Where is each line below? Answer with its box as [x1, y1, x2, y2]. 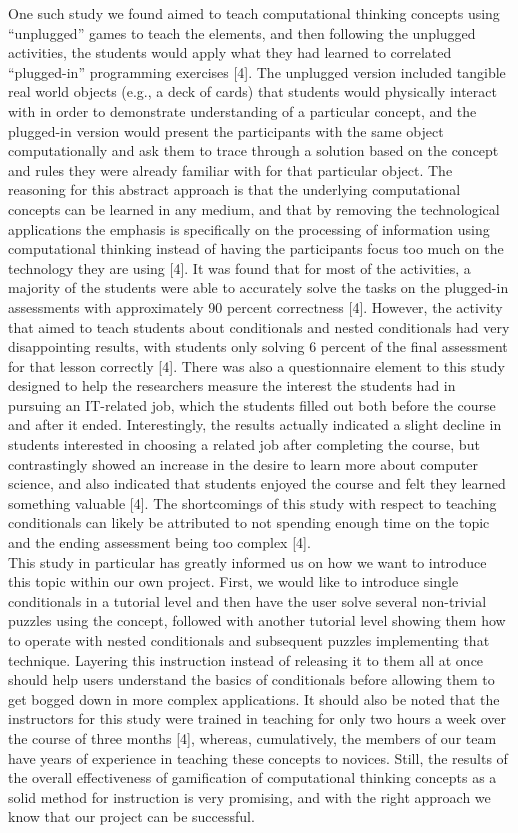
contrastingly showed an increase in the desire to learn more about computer [8, 453, 478, 474]
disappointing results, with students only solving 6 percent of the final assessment [8, 336, 508, 357]
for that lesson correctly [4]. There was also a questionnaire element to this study [8, 355, 505, 376]
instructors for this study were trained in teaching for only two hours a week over [8, 708, 507, 729]
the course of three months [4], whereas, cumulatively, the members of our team [8, 727, 497, 748]
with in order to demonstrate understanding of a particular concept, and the [8, 100, 477, 121]
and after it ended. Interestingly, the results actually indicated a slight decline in [8, 414, 502, 435]
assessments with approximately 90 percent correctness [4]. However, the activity [8, 296, 503, 317]
